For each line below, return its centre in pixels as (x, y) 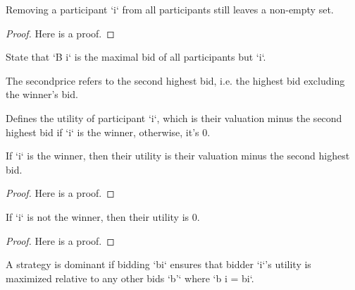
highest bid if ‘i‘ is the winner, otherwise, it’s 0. (108, 132)
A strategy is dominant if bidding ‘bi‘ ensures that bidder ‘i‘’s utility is (158, 264)
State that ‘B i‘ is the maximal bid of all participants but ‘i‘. (136, 57)
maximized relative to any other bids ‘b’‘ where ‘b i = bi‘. (130, 278)
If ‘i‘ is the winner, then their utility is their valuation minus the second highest (178, 156)
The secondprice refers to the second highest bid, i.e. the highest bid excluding (175, 80)
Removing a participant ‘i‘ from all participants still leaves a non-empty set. (170, 9)
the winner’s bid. (42, 94)
